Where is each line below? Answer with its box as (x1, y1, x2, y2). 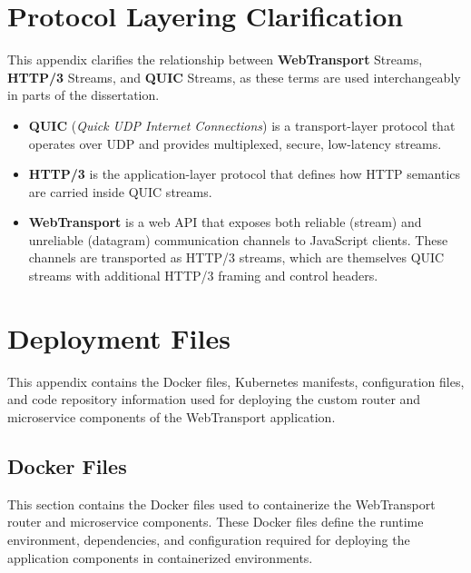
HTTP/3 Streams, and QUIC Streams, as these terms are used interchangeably (7, 67, 461, 86)
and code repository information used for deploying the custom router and (7, 390, 421, 409)
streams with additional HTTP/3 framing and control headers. (28, 266, 378, 285)
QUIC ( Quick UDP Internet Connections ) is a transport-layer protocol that (28, 115, 456, 134)
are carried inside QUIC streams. (28, 182, 212, 201)
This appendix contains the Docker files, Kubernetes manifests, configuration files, (7, 371, 465, 390)
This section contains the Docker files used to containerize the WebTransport (7, 494, 436, 513)
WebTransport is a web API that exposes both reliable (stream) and (28, 212, 422, 232)
